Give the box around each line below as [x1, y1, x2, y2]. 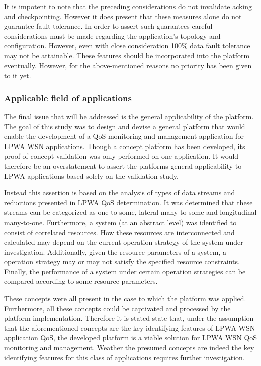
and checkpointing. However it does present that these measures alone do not [4, 11, 242, 21]
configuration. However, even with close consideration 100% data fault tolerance [4, 40, 250, 51]
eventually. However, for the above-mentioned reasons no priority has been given [4, 60, 252, 70]
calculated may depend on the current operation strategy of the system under [4, 237, 243, 247]
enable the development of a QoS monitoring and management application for [4, 131, 244, 141]
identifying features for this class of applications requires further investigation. [4, 352, 245, 362]
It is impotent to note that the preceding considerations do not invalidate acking [4, 1, 252, 11]
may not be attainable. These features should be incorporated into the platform [4, 50, 250, 60]
